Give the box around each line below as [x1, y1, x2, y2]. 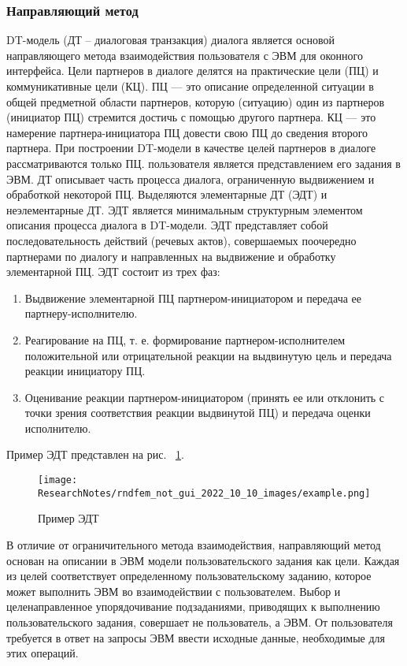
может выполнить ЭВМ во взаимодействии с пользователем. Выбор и [6, 582, 341, 599]
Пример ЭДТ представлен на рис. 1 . [6, 446, 184, 463]
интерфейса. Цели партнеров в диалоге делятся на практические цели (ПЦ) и [6, 62, 379, 79]
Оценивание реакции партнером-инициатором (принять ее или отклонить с [24, 389, 385, 405]
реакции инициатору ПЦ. [24, 363, 146, 379]
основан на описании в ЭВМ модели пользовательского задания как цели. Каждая [6, 552, 400, 568]
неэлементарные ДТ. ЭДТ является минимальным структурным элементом [6, 201, 363, 218]
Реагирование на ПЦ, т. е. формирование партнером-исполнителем [24, 331, 346, 348]
